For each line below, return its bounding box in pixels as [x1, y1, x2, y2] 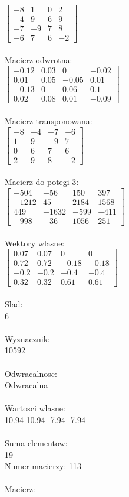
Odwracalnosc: [5, 367, 57, 379]
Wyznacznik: [5, 332, 51, 345]
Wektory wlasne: [5, 236, 65, 249]
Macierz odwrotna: [5, 53, 72, 66]
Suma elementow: [5, 437, 68, 449]
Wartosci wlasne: [5, 402, 65, 414]
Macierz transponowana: [5, 115, 92, 127]
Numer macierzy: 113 [5, 460, 81, 472]
